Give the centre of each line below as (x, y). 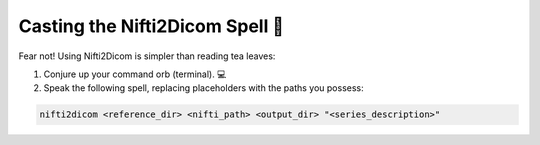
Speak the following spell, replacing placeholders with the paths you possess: (203, 88)
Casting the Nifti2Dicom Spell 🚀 (151, 26)
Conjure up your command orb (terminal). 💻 (135, 74)
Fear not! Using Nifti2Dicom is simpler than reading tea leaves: (147, 56)
